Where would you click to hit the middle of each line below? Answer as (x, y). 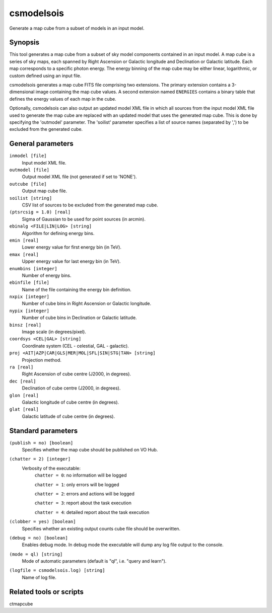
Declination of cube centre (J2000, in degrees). (71, 388)
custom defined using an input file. (45, 75)
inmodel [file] (28, 156)
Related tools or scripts (47, 592)
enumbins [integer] (33, 269)
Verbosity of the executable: (51, 468)
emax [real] (24, 254)
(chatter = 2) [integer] (40, 459)
